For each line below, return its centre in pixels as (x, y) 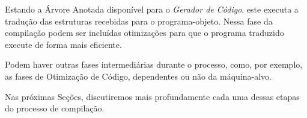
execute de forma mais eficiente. (63, 44)
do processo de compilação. (55, 108)
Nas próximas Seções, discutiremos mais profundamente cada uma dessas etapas (152, 96)
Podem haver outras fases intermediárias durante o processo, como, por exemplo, (154, 64)
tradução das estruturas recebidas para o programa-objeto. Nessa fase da (139, 21)
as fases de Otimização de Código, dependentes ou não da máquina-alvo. (138, 76)
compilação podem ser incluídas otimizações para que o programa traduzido (144, 33)
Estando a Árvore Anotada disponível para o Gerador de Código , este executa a (152, 9)
